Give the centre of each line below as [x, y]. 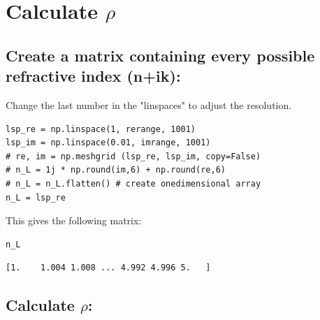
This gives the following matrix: [74, 220]
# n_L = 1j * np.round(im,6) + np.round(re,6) [116, 170]
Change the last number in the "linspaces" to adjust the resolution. [149, 104]
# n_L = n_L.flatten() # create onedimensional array [133, 183]
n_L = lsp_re [36, 197]
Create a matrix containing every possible [160, 55]
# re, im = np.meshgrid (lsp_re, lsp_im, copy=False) [133, 156]
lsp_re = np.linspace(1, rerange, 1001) [101, 129]
